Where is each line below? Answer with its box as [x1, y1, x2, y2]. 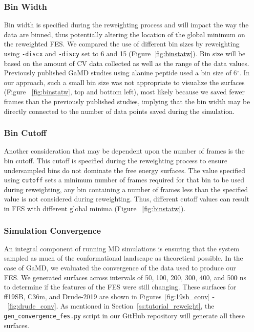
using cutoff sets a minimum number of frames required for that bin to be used [4, 175, 244, 185]
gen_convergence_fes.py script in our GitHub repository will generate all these [4, 310, 245, 321]
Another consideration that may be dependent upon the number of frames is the [4, 146, 245, 156]
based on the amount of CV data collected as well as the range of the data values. [4, 58, 249, 68]
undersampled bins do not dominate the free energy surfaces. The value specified [4, 165, 246, 175]
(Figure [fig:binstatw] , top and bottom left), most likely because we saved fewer [4, 87, 245, 97]
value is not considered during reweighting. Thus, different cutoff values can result [4, 194, 250, 204]
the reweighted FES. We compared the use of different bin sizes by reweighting [4, 39, 240, 49]
